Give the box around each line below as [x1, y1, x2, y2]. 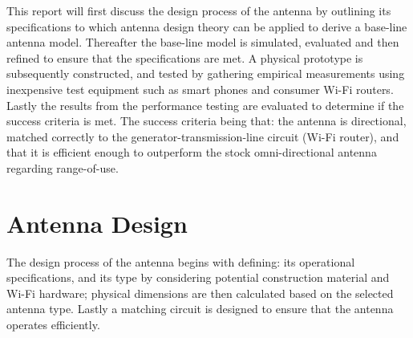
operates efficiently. [6, 316, 100, 333]
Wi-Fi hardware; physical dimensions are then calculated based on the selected [6, 284, 394, 301]
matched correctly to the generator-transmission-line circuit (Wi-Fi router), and [6, 128, 399, 145]
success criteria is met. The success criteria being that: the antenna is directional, [6, 112, 407, 129]
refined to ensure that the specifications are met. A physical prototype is [6, 49, 363, 66]
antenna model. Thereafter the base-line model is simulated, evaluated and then [6, 34, 399, 51]
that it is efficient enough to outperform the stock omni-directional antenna [6, 144, 377, 161]
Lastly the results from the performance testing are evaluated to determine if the [6, 96, 404, 113]
